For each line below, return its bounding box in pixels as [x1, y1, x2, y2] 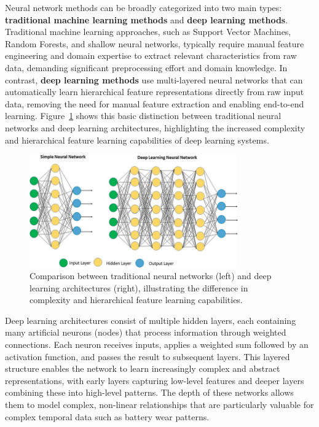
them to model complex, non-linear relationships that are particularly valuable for [5, 398, 314, 411]
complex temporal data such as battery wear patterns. [5, 410, 210, 423]
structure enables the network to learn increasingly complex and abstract [5, 362, 280, 375]
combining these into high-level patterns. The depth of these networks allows [5, 386, 294, 399]
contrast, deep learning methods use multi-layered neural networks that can [5, 73, 303, 86]
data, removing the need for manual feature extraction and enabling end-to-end [5, 97, 304, 110]
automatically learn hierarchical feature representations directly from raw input [5, 85, 304, 98]
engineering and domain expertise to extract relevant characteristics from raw [5, 49, 297, 62]
